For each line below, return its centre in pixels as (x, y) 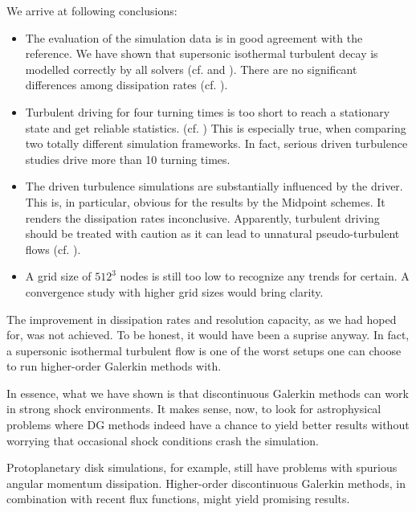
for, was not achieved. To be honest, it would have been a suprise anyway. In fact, (208, 335)
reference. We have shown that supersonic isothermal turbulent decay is (202, 53)
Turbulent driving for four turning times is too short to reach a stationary (208, 111)
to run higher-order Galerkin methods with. (114, 366)
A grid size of (58, 276)
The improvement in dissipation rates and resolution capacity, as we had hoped (202, 319)
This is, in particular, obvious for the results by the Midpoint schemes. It (205, 201)
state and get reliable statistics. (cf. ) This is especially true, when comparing (216, 127)
